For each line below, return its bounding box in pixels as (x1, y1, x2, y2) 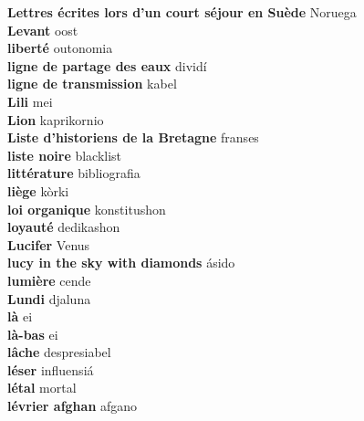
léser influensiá (7, 360, 94, 379)
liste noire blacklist (7, 145, 122, 164)
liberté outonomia (7, 38, 113, 58)
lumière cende (7, 270, 91, 289)
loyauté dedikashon (7, 217, 120, 237)
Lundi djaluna (7, 289, 91, 308)
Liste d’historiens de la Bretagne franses (7, 128, 259, 147)
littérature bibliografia (7, 163, 140, 183)
